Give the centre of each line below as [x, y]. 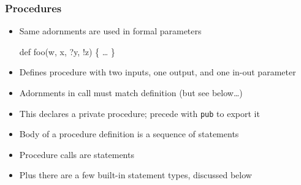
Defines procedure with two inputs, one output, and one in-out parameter [158, 72]
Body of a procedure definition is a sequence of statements [129, 134]
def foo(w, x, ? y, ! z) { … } [67, 51]
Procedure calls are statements [77, 154]
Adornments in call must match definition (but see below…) [131, 92]
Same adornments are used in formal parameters [110, 31]
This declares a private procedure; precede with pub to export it [139, 113]
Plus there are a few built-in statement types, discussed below [135, 175]
